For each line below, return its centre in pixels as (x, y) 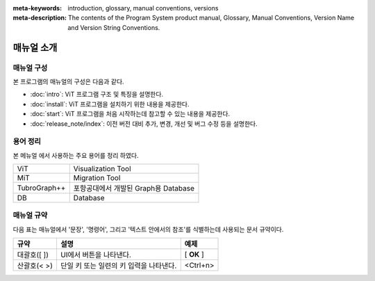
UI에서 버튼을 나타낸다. (96, 255)
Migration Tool (97, 178)
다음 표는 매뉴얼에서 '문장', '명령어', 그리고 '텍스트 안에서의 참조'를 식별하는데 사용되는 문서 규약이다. (148, 229)
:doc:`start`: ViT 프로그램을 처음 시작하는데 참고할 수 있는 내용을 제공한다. (130, 114)
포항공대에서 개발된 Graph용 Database (134, 188)
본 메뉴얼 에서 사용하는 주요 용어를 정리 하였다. (76, 155)
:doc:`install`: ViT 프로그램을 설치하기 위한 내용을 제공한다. (110, 104)
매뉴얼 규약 (30, 216)
